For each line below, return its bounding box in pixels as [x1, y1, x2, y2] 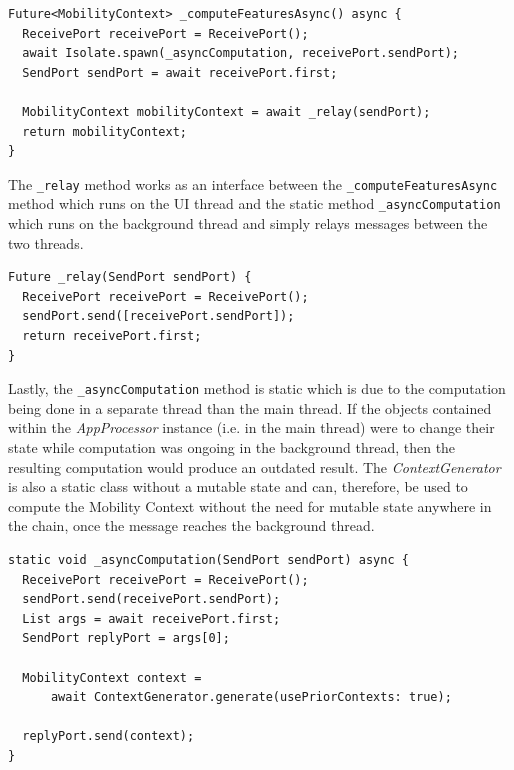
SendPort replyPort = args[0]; [22, 631, 230, 646]
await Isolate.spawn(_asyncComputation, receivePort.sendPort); [22, 46, 460, 61]
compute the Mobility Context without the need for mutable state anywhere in [8, 495, 492, 516]
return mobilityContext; [22, 124, 187, 139]
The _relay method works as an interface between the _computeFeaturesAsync [8, 173, 498, 194]
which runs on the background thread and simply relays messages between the [8, 213, 488, 234]
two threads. [8, 232, 84, 253]
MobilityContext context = [22, 670, 202, 685]
